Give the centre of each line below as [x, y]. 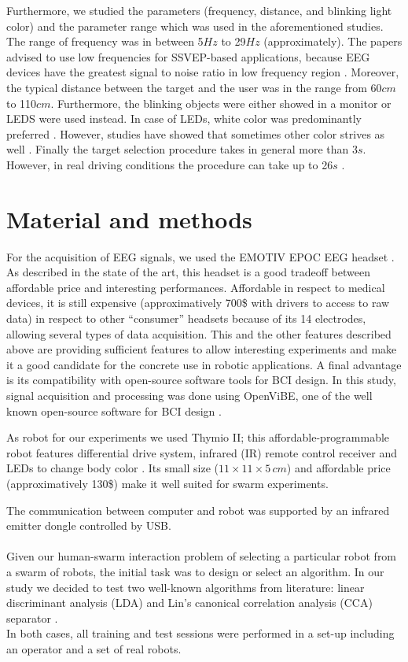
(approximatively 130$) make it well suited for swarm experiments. [167, 483]
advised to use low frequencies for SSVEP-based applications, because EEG [188, 56]
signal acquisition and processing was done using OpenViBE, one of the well [189, 395]
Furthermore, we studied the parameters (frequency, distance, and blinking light [199, 10]
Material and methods [129, 218]
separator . [32, 618]
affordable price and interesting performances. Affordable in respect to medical [196, 287]
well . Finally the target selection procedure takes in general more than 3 [182, 149]
